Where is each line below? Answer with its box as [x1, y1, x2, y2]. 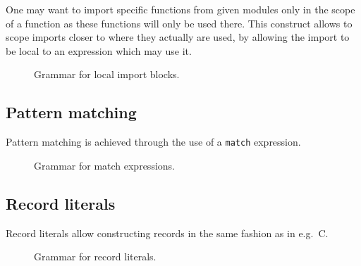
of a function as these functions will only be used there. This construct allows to [6, 15, 353, 30]
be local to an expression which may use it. [6, 43, 192, 58]
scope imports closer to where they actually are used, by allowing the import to [6, 30, 350, 44]
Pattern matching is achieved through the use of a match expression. [6, 134, 301, 149]
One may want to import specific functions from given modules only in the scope [6, 2, 355, 16]
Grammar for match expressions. [34, 158, 175, 172]
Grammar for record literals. [34, 249, 157, 264]
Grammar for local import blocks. [34, 67, 180, 82]
